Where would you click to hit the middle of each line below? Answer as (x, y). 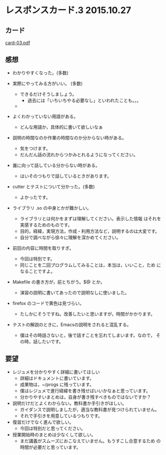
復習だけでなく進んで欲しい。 (43, 422)
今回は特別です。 (37, 258)
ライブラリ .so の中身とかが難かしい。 (52, 208)
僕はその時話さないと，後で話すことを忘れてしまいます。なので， (87, 335)
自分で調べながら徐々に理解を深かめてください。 (70, 237)
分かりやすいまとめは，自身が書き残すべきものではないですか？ (85, 397)
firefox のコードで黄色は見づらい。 (48, 303)
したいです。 (50, 341)
